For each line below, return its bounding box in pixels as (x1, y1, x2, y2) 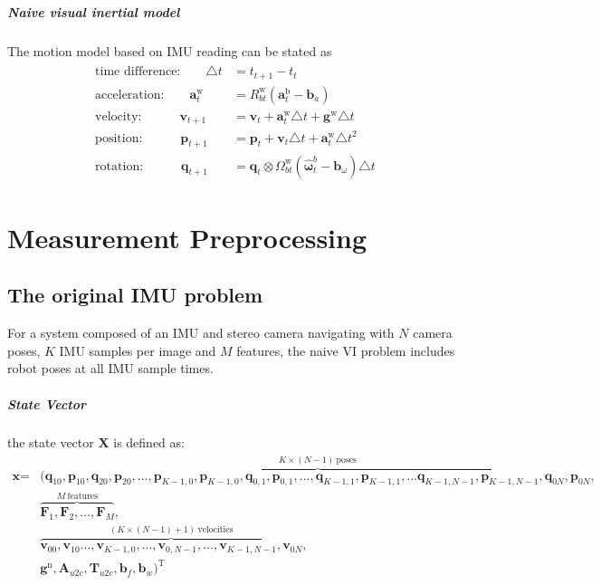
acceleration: (95, 88, 165, 101)
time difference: (95, 65, 181, 79)
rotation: (95, 159, 144, 173)
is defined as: (113, 433, 185, 452)
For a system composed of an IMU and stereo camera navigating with (7, 323, 395, 342)
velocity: (95, 110, 142, 123)
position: (95, 131, 143, 145)
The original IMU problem (7, 281, 263, 309)
